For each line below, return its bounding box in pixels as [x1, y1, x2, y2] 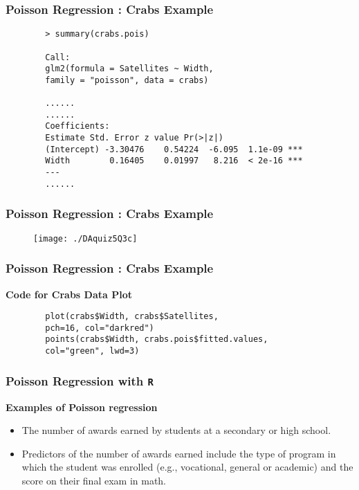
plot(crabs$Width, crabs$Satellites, [45, 311, 219, 322]
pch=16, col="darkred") [45, 323, 154, 333]
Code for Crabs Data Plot [6, 287, 132, 301]
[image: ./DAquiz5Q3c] [33, 233, 138, 244]
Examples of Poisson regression [6, 399, 158, 414]
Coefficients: [45, 121, 110, 131]
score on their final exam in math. [21, 473, 167, 487]
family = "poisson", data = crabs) [45, 75, 209, 85]
